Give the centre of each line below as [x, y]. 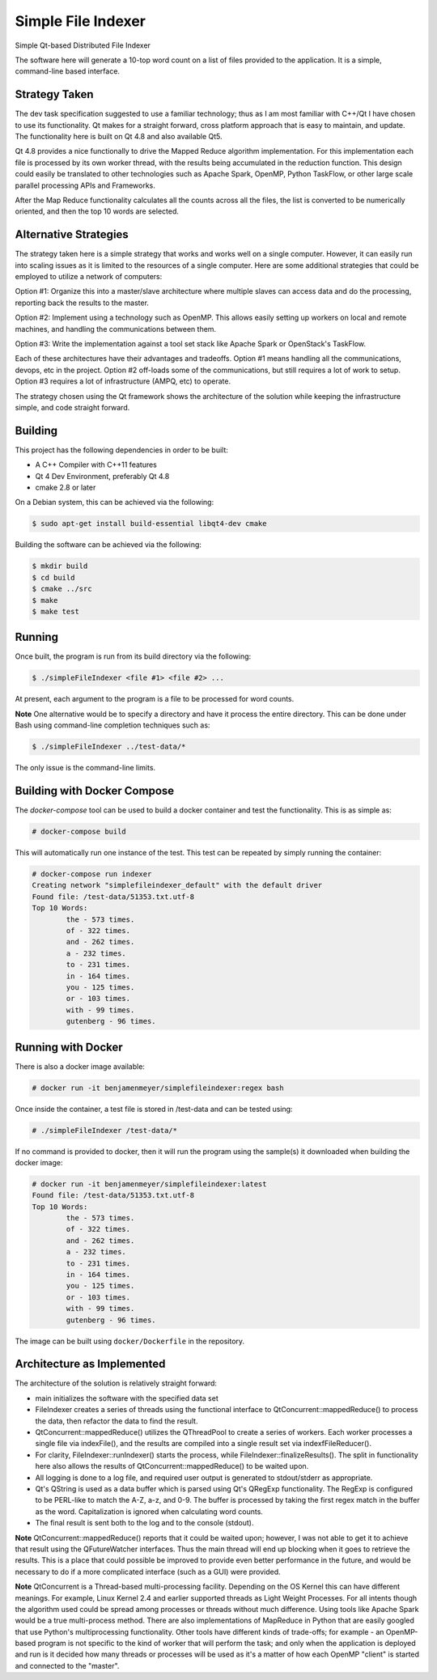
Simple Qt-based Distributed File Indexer [83, 45]
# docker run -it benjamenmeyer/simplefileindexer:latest [149, 1184]
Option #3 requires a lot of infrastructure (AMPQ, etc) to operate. [123, 381]
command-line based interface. [68, 71]
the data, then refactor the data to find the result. [117, 1421]
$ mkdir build [60, 566]
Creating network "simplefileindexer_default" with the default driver [177, 885]
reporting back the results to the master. [82, 303]
